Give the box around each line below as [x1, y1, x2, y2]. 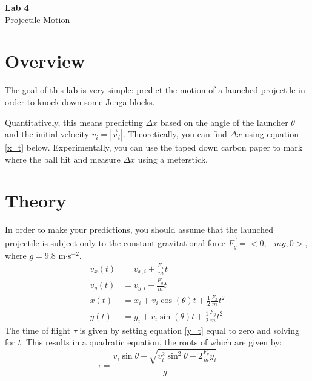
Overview [5, 48, 85, 73]
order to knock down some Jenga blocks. [5, 95, 155, 108]
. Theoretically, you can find [122, 128, 227, 140]
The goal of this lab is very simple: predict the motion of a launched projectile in [5, 83, 305, 96]
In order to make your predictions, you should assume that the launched [5, 223, 274, 236]
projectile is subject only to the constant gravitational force [5, 236, 225, 249]
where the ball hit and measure [5, 152, 121, 165]
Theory [5, 188, 67, 213]
